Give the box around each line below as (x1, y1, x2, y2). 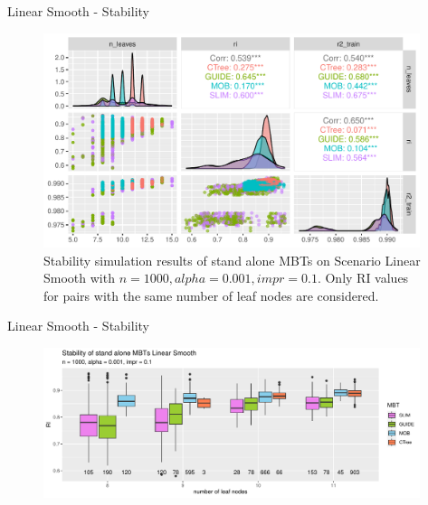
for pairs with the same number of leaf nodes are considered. (43, 285, 379, 304)
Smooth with (43, 268, 115, 287)
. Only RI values (317, 268, 409, 287)
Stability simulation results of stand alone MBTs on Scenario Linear (43, 250, 421, 269)
